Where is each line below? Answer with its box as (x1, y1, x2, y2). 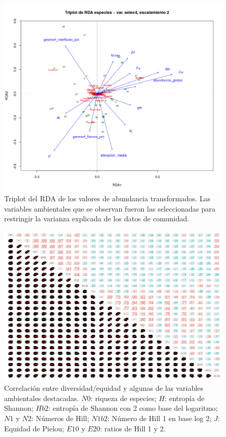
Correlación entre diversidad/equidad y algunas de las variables (4, 383, 203, 393)
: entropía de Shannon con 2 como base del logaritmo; (48, 403, 218, 413)
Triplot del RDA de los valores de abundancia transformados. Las (4, 193, 211, 204)
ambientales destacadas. (4, 392, 79, 403)
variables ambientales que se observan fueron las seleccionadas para (4, 203, 216, 214)
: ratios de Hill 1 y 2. (100, 423, 166, 433)
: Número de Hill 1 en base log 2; (107, 412, 212, 423)
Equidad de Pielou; (4, 423, 64, 433)
